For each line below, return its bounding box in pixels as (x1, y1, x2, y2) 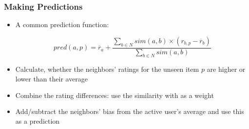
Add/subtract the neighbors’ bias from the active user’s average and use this (15, 106, 244, 116)
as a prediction (15, 115, 60, 126)
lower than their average (15, 74, 88, 84)
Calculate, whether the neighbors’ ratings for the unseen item (15, 64, 199, 74)
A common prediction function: (15, 19, 109, 30)
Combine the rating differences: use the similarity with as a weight (15, 90, 214, 100)
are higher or (207, 64, 246, 74)
